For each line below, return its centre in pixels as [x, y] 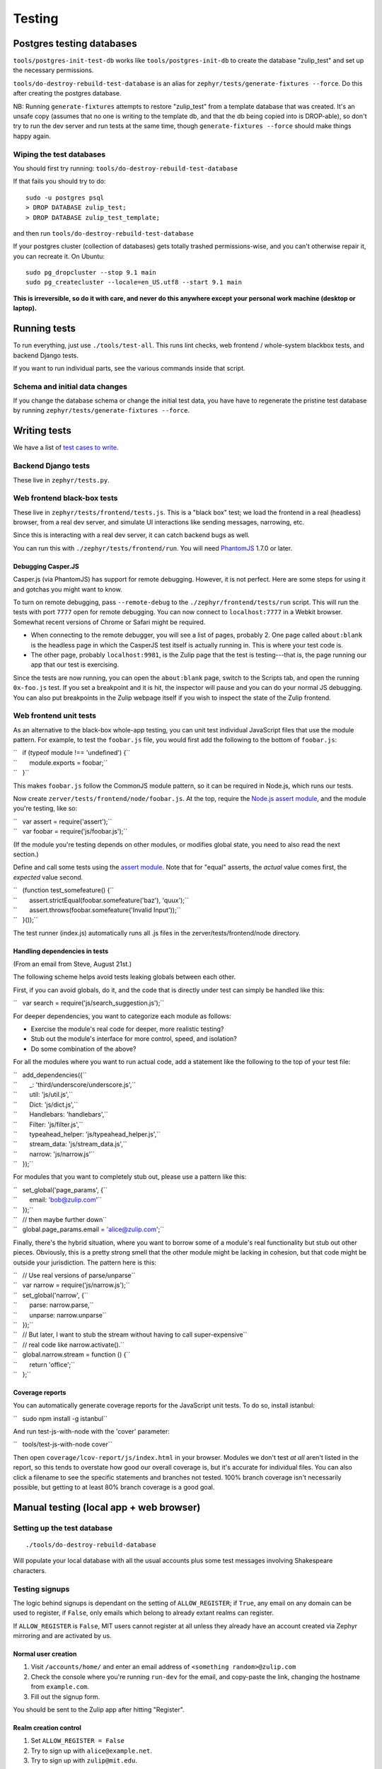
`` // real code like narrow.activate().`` [69, 1344]
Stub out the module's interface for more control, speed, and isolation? [134, 1039]
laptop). [25, 309]
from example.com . [60, 1687]
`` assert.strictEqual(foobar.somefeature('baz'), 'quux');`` [101, 900]
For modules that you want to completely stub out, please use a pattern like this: [130, 1177]
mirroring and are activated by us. [63, 1636]
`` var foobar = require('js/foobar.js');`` [70, 831]
